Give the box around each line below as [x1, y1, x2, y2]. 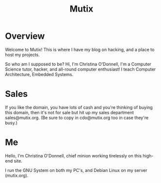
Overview [5, 30, 45, 42]
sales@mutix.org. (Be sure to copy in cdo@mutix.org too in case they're [5, 115, 149, 121]
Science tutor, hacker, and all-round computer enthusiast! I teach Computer [5, 66, 156, 72]
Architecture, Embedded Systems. [5, 71, 74, 77]
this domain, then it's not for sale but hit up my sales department [5, 109, 134, 115]
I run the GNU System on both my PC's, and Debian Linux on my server [5, 167, 147, 173]
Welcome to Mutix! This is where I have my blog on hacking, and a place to [5, 46, 155, 52]
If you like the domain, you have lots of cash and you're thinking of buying [5, 104, 153, 110]
